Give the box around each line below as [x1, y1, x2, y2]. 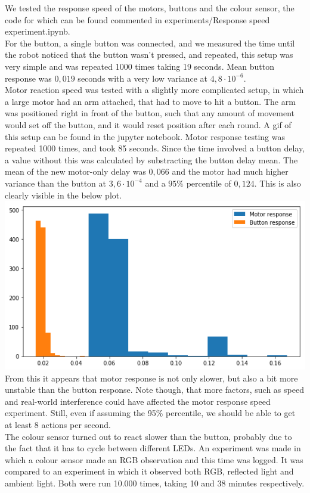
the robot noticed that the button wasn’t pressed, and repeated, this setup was [5, 48, 293, 61]
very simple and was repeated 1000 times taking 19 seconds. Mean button [5, 60, 274, 72]
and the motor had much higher [172, 165, 289, 178]
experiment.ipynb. [5, 25, 70, 38]
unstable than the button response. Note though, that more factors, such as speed [5, 383, 304, 396]
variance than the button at [5, 176, 107, 189]
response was [5, 72, 52, 84]
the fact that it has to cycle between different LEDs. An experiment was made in [5, 442, 301, 454]
